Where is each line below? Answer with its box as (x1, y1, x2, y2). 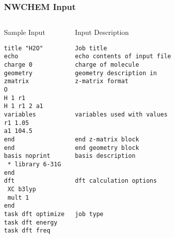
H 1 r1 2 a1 (4, 103, 43, 110)
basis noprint (4, 152, 51, 160)
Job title (75, 44, 107, 52)
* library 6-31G (7, 161, 61, 168)
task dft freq (4, 227, 51, 235)
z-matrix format (75, 78, 129, 85)
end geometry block (75, 144, 139, 151)
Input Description (75, 27, 129, 37)
